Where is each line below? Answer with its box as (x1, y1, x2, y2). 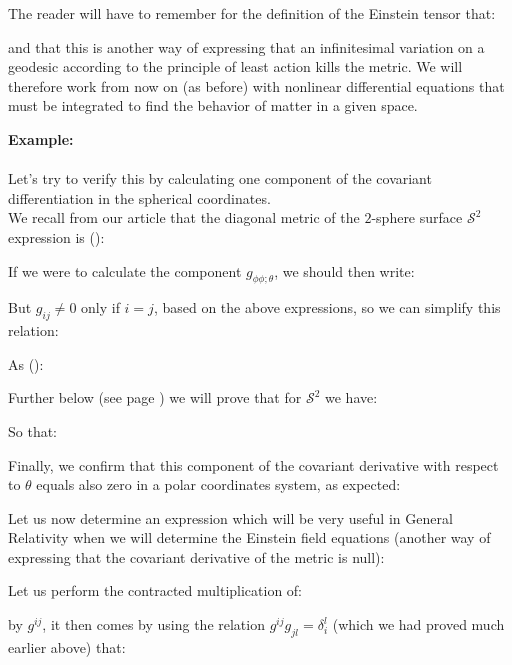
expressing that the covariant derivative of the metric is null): (8, 546, 385, 567)
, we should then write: (274, 260, 415, 281)
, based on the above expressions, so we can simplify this (153, 297, 501, 318)
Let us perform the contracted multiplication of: (8, 580, 303, 601)
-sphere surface (371, 207, 463, 228)
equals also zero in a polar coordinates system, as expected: (36, 474, 401, 495)
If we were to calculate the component (8, 260, 242, 281)
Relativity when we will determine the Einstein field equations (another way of (8, 527, 491, 548)
